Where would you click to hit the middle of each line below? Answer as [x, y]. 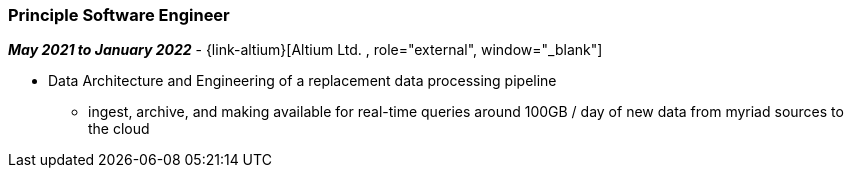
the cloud [119, 129]
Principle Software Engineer [119, 15]
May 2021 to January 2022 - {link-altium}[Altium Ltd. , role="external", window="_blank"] [305, 50]
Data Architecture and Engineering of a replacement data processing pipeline [302, 81]
